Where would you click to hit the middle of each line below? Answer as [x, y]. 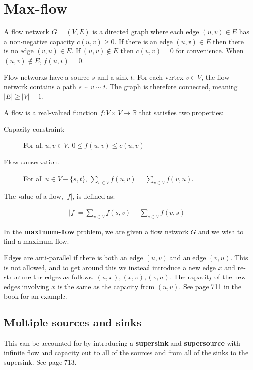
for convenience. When [210, 51]
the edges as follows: [63, 277]
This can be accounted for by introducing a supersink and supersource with [122, 343]
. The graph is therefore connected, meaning [172, 86]
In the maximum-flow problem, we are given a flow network [96, 231]
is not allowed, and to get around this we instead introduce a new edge [110, 267]
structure [18, 277]
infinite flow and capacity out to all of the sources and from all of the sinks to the [126, 352]
